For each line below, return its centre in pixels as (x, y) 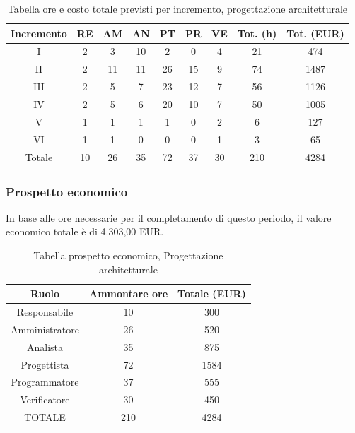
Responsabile (45, 312)
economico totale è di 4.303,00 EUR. (85, 231)
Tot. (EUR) (315, 33)
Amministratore (45, 329)
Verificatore (45, 399)
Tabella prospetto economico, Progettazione (128, 255)
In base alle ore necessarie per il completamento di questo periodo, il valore (169, 217)
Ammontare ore (129, 293)
